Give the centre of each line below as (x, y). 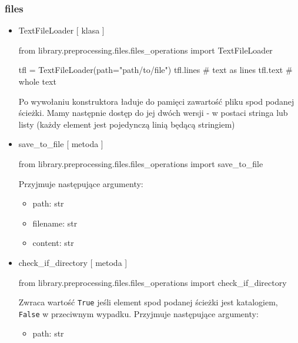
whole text (37, 81)
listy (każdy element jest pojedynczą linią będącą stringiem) (127, 124)
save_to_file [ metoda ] (61, 144)
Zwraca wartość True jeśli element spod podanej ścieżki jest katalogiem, (148, 302)
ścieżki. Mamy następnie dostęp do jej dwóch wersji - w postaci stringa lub (153, 113)
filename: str (55, 223)
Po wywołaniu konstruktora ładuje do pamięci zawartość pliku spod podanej (156, 101)
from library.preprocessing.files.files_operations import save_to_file (141, 163)
